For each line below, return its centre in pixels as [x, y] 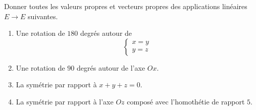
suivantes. [43, 16]
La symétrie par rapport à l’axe [65, 101]
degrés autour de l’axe [111, 67]
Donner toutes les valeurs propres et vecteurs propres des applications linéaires [126, 6]
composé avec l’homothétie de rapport [186, 101]
